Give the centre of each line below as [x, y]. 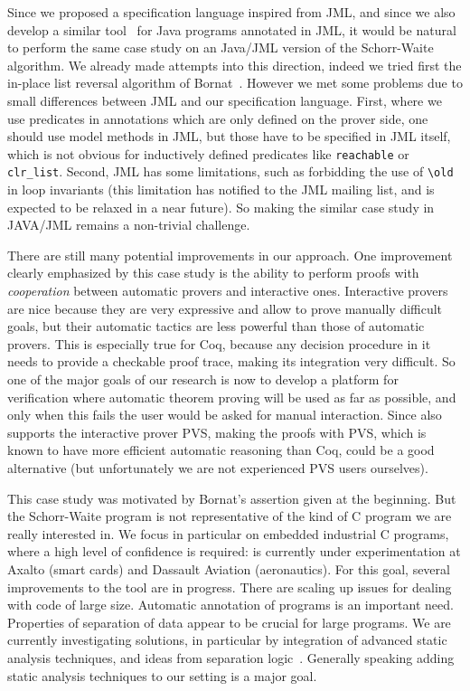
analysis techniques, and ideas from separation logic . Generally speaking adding [231, 657]
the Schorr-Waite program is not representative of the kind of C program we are [230, 516]
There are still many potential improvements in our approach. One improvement [230, 255]
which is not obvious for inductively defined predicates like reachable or [208, 153]
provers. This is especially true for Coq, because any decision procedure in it [219, 343]
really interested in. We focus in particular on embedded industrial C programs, [228, 533]
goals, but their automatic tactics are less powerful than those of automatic [216, 326]
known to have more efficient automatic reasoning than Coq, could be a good [221, 450]
